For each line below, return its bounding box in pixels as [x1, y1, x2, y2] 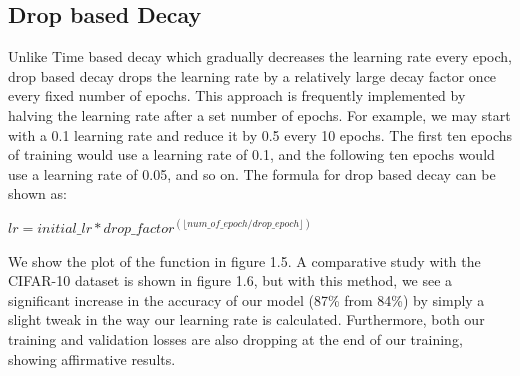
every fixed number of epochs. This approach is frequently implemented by [8, 85, 466, 106]
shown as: [8, 183, 67, 204]
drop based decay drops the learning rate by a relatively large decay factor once [8, 65, 497, 86]
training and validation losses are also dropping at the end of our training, [8, 328, 463, 349]
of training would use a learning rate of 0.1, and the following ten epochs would [8, 144, 495, 165]
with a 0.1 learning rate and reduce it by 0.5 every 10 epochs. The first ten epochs [8, 124, 513, 145]
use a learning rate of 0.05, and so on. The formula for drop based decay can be [8, 163, 496, 184]
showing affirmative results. [8, 348, 176, 369]
